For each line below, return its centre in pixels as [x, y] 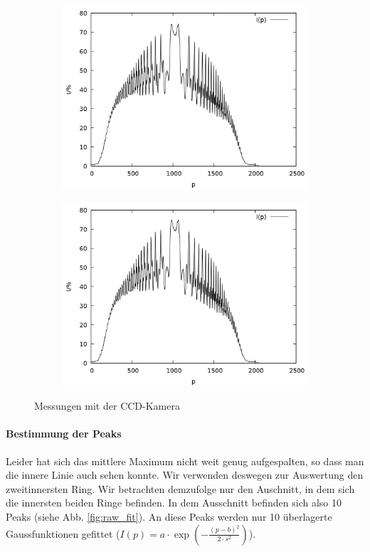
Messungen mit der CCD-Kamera [107, 406]
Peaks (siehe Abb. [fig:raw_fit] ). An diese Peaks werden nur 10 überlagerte [169, 516]
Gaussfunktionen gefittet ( [63, 533]
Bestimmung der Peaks [64, 434]
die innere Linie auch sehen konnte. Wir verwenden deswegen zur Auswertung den [185, 475]
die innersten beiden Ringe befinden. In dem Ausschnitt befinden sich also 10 [174, 503]
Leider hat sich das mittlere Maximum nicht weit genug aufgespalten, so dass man [185, 461]
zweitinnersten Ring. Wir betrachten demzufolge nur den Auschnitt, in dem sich [180, 488]
